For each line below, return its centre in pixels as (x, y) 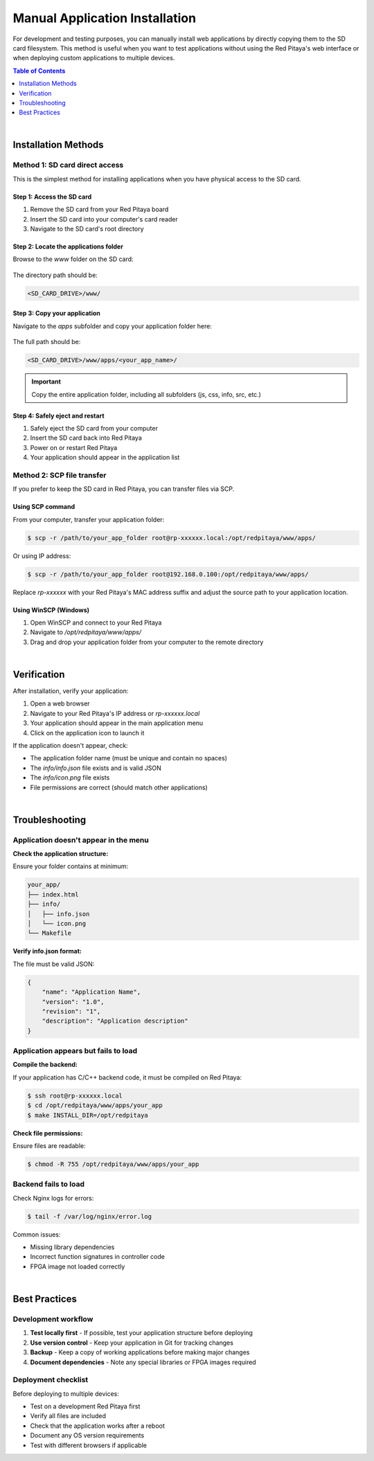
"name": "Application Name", (91, 992)
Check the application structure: (61, 854)
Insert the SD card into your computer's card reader (104, 219)
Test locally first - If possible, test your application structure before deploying (141, 1333)
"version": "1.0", (73, 1002)
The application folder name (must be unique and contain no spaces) (129, 758)
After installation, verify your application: (71, 691)
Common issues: (37, 1234)
